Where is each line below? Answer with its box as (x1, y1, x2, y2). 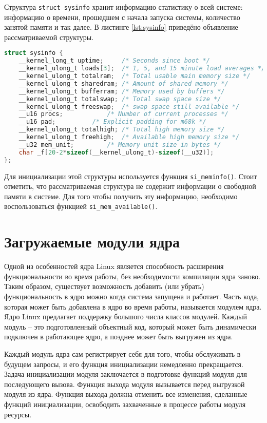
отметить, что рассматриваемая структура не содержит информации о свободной (4, 181, 256, 191)
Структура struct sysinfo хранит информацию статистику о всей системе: (4, 2, 243, 12)
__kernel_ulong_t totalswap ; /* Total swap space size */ (18, 95, 221, 103)
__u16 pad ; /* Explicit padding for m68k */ (18, 118, 206, 126)
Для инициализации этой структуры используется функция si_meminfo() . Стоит (4, 170, 257, 181)
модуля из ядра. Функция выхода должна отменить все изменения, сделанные (4, 389, 247, 399)
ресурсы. (4, 409, 32, 419)
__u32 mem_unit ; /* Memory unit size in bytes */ (18, 141, 221, 148)
